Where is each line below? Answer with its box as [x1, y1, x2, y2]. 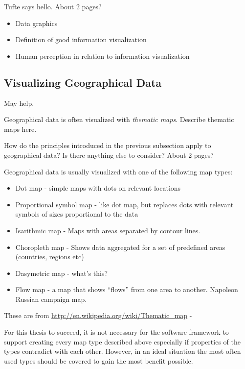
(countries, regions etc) [15, 251, 84, 262]
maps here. [4, 123, 37, 134]
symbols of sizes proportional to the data [15, 209, 138, 219]
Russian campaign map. [15, 294, 87, 304]
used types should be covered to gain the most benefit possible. [4, 355, 193, 366]
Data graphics [15, 18, 58, 28]
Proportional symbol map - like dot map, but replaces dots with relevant [15, 199, 234, 209]
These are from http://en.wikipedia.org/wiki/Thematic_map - [4, 310, 192, 320]
